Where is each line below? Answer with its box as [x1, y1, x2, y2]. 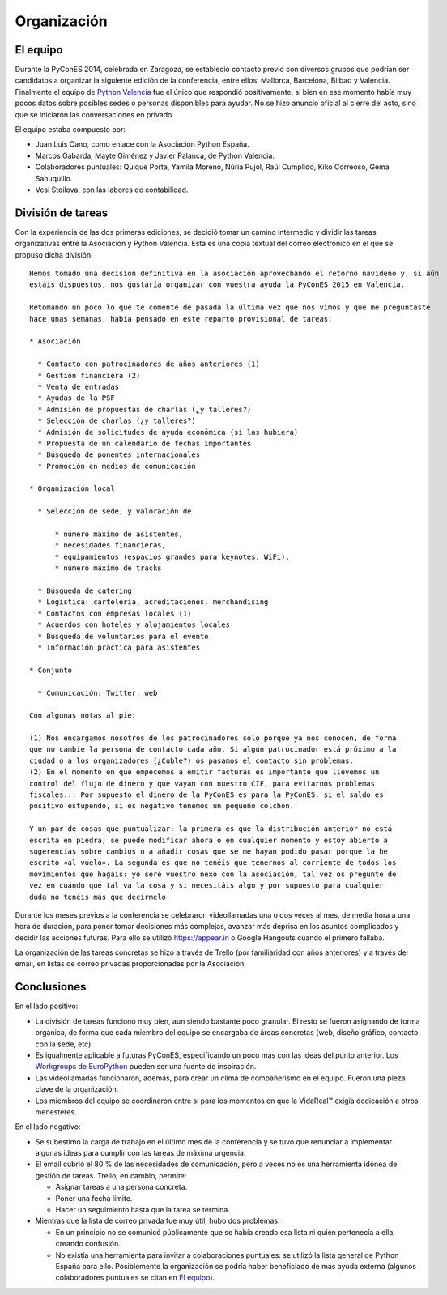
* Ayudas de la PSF [37, 394, 115, 403]
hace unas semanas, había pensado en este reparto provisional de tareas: [29, 314, 333, 323]
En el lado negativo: [15, 1122, 81, 1131]
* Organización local [29, 484, 115, 493]
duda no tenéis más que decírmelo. [29, 892, 171, 901]
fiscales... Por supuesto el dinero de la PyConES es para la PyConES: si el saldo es [29, 790, 384, 799]
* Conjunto [29, 665, 73, 675]
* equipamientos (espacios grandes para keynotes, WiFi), [54, 552, 291, 561]
